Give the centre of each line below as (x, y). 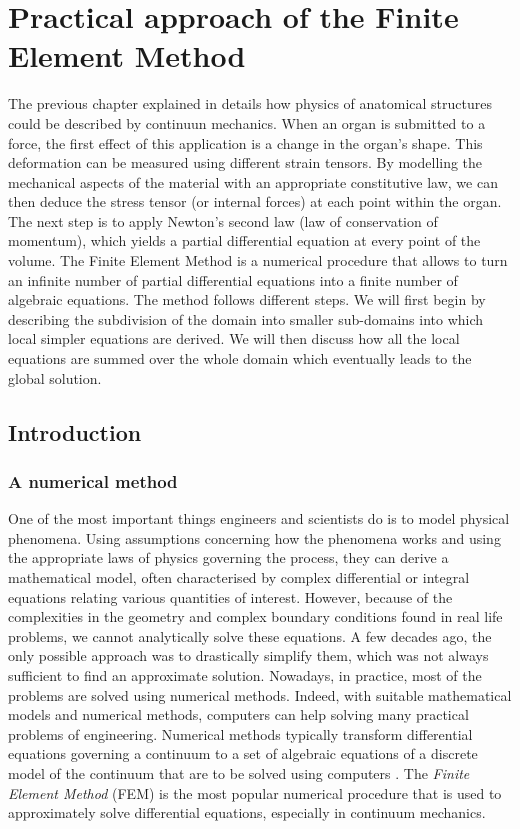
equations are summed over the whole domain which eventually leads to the (240, 358)
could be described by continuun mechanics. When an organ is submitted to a (247, 122)
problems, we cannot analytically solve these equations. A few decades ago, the (250, 635)
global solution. (55, 377)
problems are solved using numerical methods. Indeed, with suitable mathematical (260, 694)
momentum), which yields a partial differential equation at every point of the (244, 240)
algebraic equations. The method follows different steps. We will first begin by (247, 299)
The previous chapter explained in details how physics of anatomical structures (250, 103)
